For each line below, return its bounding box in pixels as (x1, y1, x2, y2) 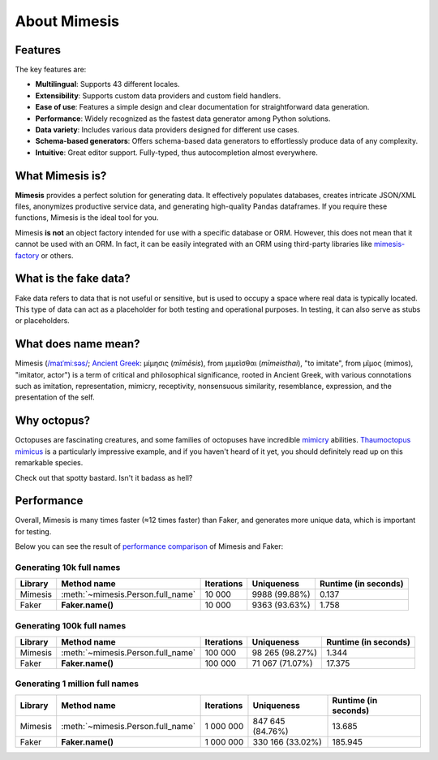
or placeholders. (15, 316, 71, 326)
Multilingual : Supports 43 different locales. (35, 80, 180, 89)
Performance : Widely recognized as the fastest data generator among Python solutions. (35, 114, 331, 123)
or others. (41, 250, 74, 260)
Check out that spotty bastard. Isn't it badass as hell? (15, 473, 193, 482)
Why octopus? (15, 414, 91, 428)
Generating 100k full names (15, 620, 127, 631)
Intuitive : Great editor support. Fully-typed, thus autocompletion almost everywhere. (35, 147, 318, 158)
